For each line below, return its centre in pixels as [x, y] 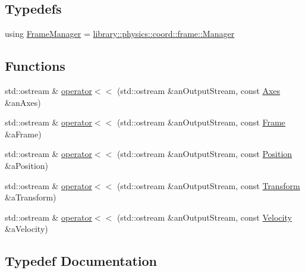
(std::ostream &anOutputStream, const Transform [208, 185]
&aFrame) [23, 134]
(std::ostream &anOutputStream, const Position [205, 154]
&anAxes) [23, 102]
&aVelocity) [26, 229]
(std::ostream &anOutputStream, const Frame [201, 122]
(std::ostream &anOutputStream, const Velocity [204, 217]
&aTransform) [31, 197]
